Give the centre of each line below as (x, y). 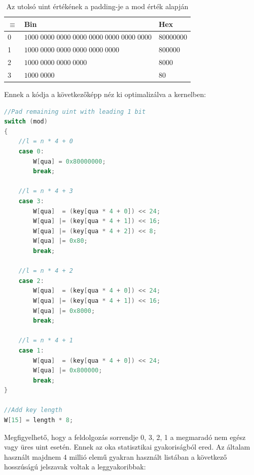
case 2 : (31, 281)
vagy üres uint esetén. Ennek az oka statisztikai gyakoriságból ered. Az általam (127, 447)
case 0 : (31, 152)
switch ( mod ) (26, 122)
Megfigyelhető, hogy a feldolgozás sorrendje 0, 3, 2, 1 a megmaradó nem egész (125, 437)
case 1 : (31, 350)
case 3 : (31, 201)
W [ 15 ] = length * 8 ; (39, 420)
